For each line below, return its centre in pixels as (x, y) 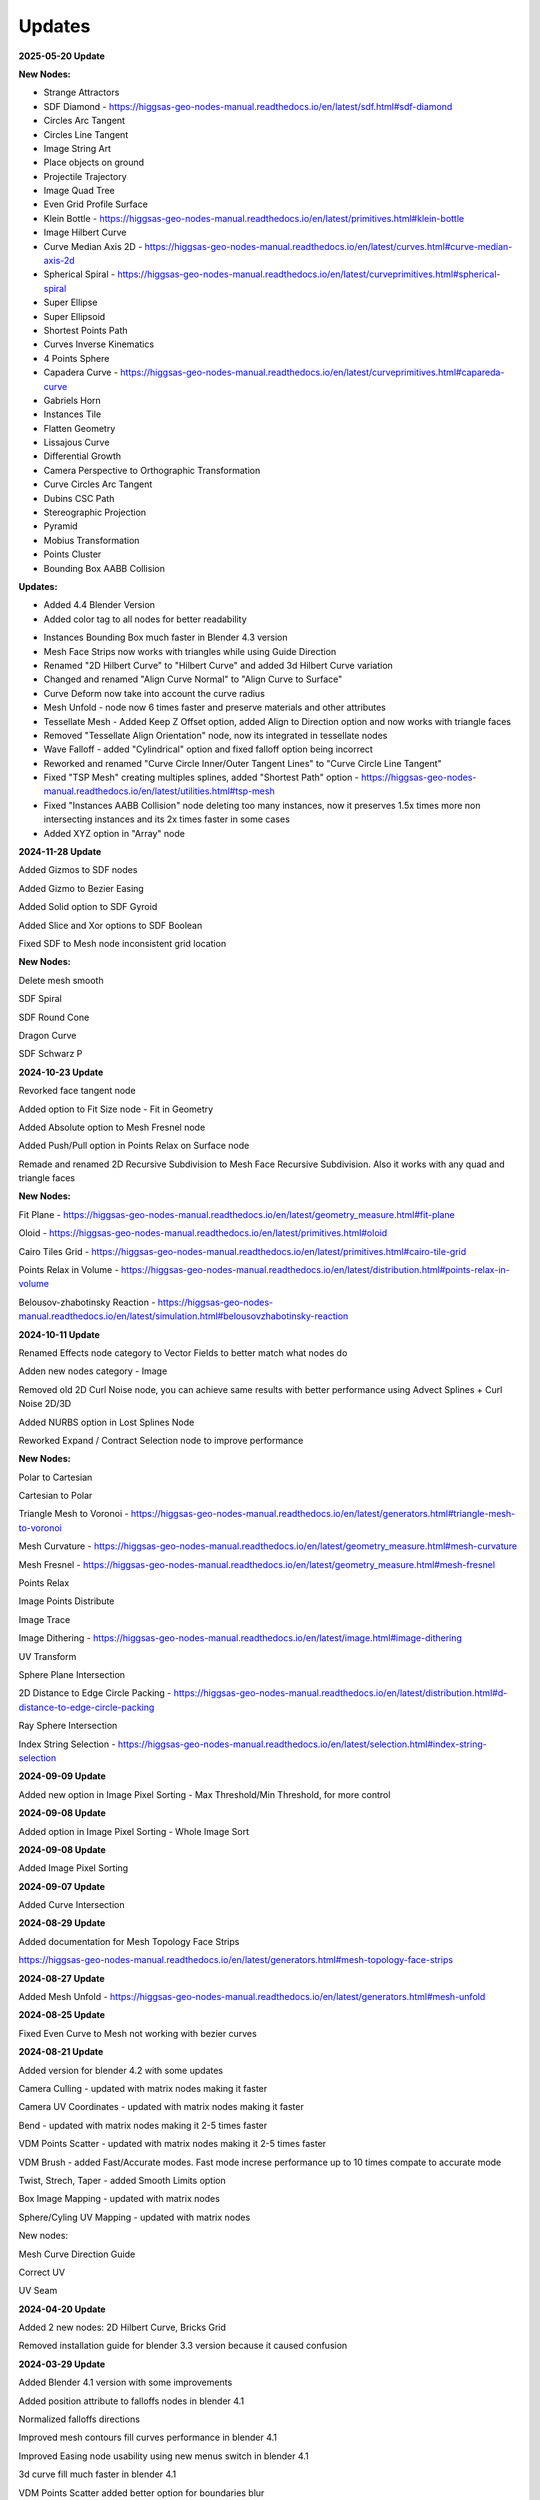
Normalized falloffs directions (79, 2419)
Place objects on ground (94, 162)
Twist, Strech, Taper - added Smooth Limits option (122, 2180)
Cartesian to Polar (55, 1496)
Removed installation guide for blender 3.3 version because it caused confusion (183, 2346)
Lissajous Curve (76, 442)
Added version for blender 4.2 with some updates (121, 2070)
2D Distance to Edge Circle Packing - (95, 1693)
